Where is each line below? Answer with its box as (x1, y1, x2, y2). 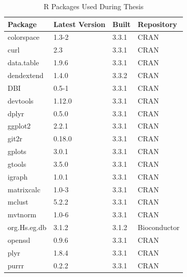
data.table (8, 57, 39, 68)
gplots (8, 146, 26, 157)
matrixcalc (8, 184, 41, 194)
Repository (138, 18, 177, 29)
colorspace (8, 32, 40, 42)
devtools (8, 95, 34, 106)
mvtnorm (8, 209, 37, 220)
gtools (8, 158, 26, 169)
